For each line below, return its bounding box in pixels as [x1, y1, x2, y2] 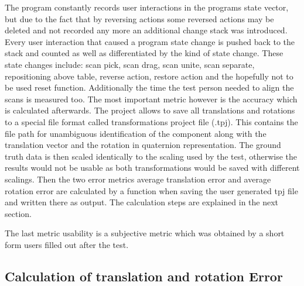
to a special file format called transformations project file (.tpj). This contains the [5, 115, 298, 128]
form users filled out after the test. [5, 238, 129, 250]
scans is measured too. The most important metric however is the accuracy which [5, 92, 298, 105]
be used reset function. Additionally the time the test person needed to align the [5, 81, 294, 94]
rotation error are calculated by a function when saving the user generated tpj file [5, 184, 298, 197]
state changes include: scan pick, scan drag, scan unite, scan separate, [5, 58, 255, 70]
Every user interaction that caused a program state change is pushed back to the [5, 35, 295, 47]
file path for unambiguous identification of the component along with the [5, 127, 267, 139]
